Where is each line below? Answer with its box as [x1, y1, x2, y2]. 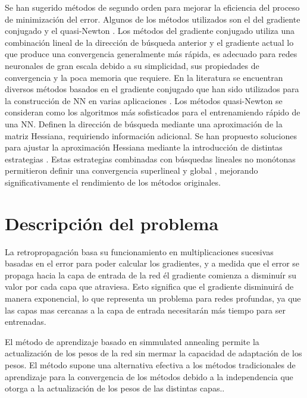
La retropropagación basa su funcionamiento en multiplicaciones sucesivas [5, 245, 274, 258]
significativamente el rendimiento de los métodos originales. [5, 176, 221, 188]
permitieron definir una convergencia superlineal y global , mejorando [5, 164, 258, 177]
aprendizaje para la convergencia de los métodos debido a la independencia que [5, 370, 293, 383]
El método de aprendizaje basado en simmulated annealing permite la [5, 335, 259, 347]
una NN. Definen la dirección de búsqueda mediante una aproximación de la [5, 117, 283, 130]
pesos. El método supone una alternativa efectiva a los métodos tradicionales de [5, 358, 296, 371]
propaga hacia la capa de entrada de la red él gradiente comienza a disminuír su [5, 268, 296, 281]
